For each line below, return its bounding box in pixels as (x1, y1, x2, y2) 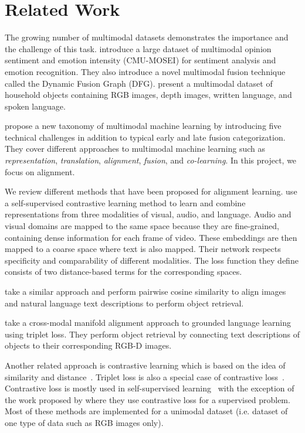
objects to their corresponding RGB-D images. (5, 339, 172, 352)
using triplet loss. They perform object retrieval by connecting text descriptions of (5, 328, 300, 340)
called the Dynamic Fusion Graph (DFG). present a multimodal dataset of (5, 77, 273, 89)
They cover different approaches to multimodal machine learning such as (5, 142, 266, 155)
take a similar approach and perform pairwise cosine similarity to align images (5, 285, 286, 297)
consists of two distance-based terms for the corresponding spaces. (5, 265, 242, 278)
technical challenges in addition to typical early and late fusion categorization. (5, 131, 286, 143)
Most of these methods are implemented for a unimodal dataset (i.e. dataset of (5, 405, 288, 417)
